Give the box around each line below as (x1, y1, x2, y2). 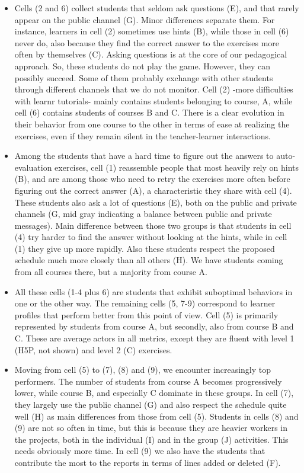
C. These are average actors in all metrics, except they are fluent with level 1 (14, 332, 295, 344)
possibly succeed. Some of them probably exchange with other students (14, 71, 273, 84)
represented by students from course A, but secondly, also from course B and (14, 320, 294, 333)
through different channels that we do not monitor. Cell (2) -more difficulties (14, 83, 293, 95)
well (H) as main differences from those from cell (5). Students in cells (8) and (14, 410, 299, 422)
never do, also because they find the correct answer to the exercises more (14, 36, 280, 49)
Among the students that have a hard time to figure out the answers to (14, 149, 274, 162)
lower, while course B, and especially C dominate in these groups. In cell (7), (14, 386, 294, 399)
